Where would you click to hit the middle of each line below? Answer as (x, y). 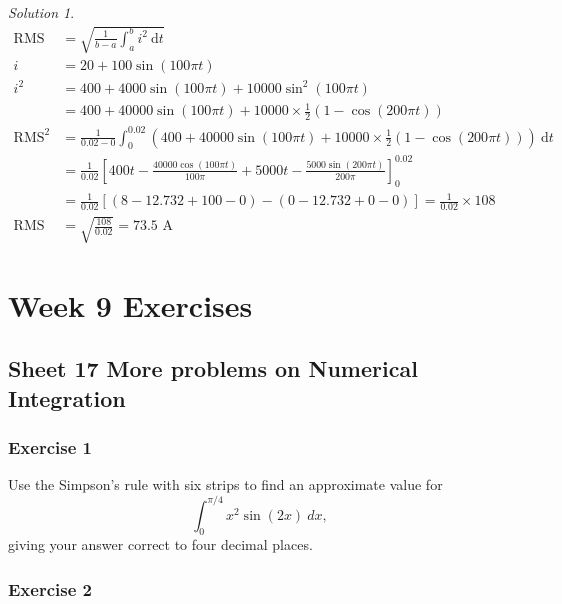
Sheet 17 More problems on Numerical (213, 368)
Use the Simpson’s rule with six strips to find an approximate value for (225, 484)
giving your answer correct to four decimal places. (160, 544)
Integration (67, 397)
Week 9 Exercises (130, 304)
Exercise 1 (50, 447)
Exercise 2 (50, 588)
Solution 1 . (41, 12)
